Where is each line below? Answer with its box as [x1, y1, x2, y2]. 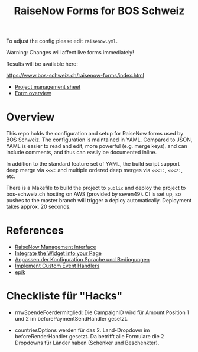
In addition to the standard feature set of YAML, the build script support [6, 160, 180, 167]
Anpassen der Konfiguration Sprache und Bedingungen [14, 256, 150, 263]
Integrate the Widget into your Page [14, 250, 102, 257]
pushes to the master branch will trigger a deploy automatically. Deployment [6, 197, 192, 204]
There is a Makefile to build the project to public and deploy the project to [6, 185, 186, 192]
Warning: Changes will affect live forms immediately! [6, 49, 134, 56]
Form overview [14, 90, 51, 97]
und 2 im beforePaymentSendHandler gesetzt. [14, 315, 128, 322]
